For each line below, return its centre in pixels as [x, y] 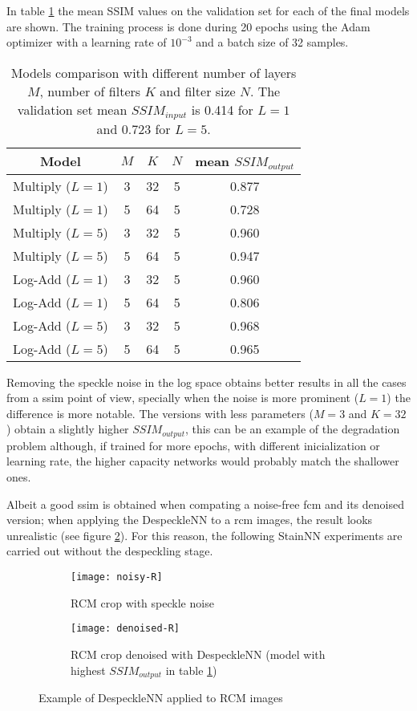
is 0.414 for [222, 109]
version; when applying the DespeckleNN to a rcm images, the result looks [190, 520]
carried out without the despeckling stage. [110, 551]
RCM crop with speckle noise [142, 602]
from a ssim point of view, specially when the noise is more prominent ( [183, 398]
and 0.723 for [134, 128]
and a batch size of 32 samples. [272, 42]
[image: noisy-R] [117, 577]
